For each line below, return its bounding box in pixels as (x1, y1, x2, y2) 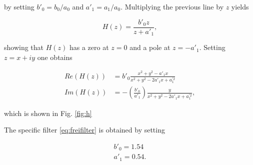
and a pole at (129, 42, 170, 52)
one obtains (37, 51, 72, 62)
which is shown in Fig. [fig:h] (4, 107, 92, 118)
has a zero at (69, 42, 109, 52)
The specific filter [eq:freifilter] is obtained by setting (4, 124, 165, 135)
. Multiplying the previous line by (120, 1, 224, 11)
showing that (4, 42, 44, 52)
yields (231, 1, 249, 11)
